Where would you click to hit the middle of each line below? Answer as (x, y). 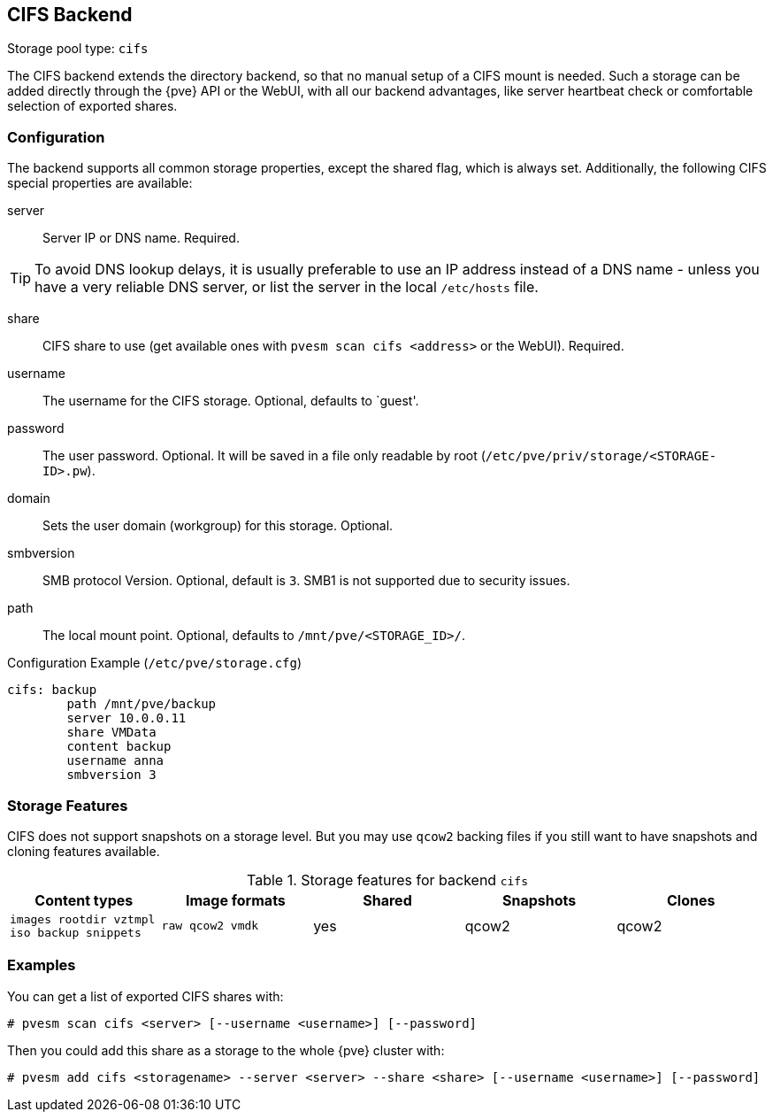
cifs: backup (52, 690)
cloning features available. (84, 851)
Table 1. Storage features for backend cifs (387, 880)
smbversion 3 (111, 775)
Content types (84, 900)
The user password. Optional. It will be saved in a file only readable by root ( (264, 456)
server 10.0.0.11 (126, 718)
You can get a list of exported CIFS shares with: (145, 996)
